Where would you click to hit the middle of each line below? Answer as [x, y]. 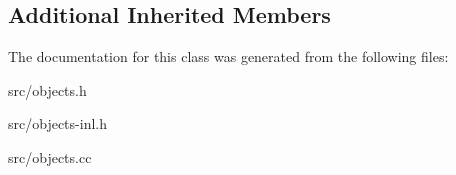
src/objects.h [47, 89]
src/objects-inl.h [57, 123]
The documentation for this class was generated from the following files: [228, 56]
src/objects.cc [50, 156]
